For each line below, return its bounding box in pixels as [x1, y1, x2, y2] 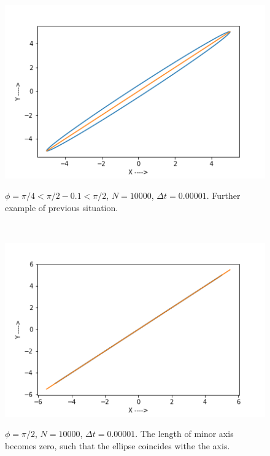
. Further [206, 189, 241, 202]
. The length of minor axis [135, 427, 234, 440]
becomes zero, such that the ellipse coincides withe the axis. [5, 439, 230, 452]
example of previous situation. [5, 201, 118, 214]
